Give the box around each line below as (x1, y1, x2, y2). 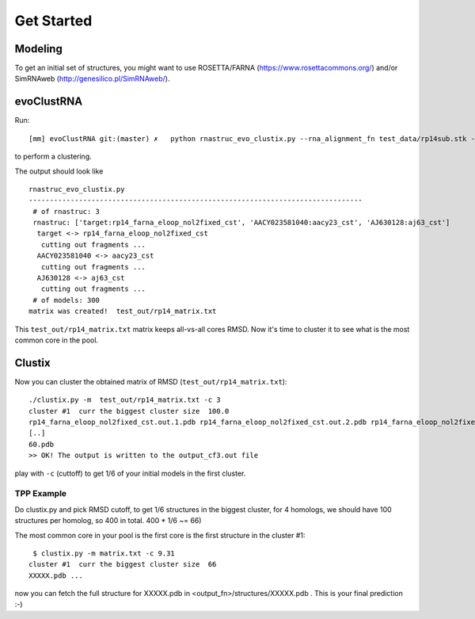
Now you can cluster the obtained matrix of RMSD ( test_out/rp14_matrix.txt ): (14, 376, 287, 386)
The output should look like (14, 166, 104, 176)
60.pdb (28, 440, 55, 449)
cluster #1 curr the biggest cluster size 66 (28, 560, 217, 569)
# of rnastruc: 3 (32, 207, 101, 216)
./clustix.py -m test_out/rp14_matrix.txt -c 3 (28, 395, 221, 404)
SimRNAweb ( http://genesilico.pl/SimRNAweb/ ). (14, 74, 170, 83)
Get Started (14, 12, 93, 29)
